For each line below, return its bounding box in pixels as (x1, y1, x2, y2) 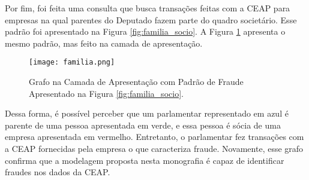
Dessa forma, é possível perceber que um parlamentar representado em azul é (5, 107, 289, 120)
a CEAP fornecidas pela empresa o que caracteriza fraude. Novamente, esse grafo (5, 142, 304, 154)
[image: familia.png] (29, 58, 115, 67)
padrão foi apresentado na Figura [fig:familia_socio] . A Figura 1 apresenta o (5, 25, 286, 38)
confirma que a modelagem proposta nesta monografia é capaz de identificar (5, 154, 284, 166)
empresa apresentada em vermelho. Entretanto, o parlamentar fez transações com (5, 130, 304, 143)
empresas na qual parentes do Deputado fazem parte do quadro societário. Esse (5, 13, 297, 26)
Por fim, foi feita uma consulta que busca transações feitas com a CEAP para (5, 2, 290, 14)
